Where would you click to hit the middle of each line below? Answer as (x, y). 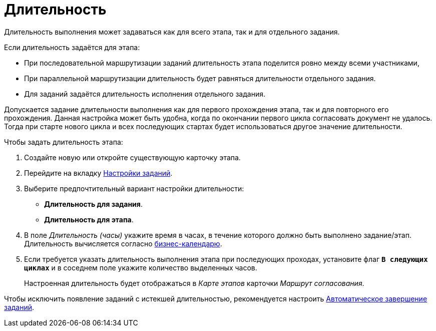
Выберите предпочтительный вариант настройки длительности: (134, 188)
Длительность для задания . (93, 204)
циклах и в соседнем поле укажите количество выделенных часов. (141, 267)
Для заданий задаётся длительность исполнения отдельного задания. (145, 94)
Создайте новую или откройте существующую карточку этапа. (132, 157)
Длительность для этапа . (89, 219)
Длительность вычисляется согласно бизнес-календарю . (123, 243)
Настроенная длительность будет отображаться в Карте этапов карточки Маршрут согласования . (194, 283)
